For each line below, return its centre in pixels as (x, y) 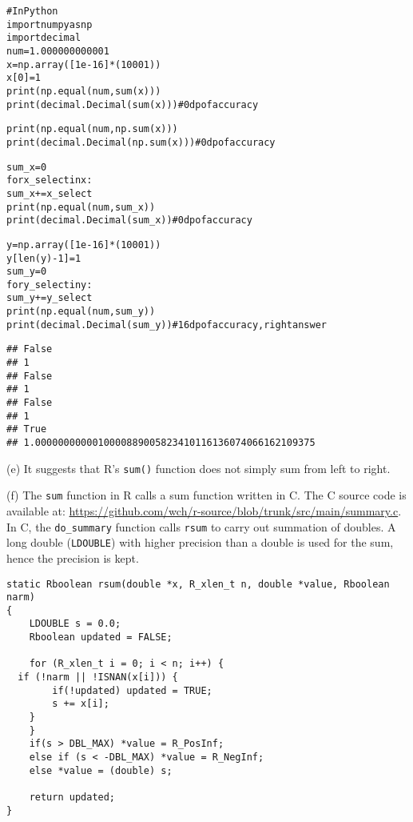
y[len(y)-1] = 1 (44, 258)
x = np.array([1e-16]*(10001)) (84, 64)
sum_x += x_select (50, 193)
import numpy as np (50, 24)
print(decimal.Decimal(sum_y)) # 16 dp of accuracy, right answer (167, 325)
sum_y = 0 (27, 272)
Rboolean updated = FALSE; (101, 638)
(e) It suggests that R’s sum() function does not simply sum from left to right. (199, 468)
